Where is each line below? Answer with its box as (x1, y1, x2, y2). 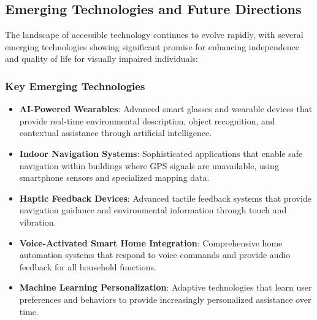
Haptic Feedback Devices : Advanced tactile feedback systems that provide (19, 191, 311, 204)
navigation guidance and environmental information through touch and (19, 204, 287, 216)
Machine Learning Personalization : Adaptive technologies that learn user (19, 281, 312, 294)
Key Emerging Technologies (5, 78, 145, 93)
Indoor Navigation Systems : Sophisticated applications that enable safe (19, 147, 303, 159)
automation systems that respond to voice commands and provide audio (19, 248, 291, 261)
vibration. (19, 215, 56, 228)
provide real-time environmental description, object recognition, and (19, 114, 275, 127)
